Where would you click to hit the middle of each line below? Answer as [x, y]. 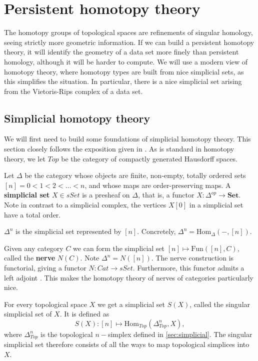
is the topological [67, 334]
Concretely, [158, 231]
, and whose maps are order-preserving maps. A [158, 185]
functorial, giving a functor [45, 268]
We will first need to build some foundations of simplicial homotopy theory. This [127, 139]
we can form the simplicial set [119, 248]
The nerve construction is [195, 258]
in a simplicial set [216, 205]
